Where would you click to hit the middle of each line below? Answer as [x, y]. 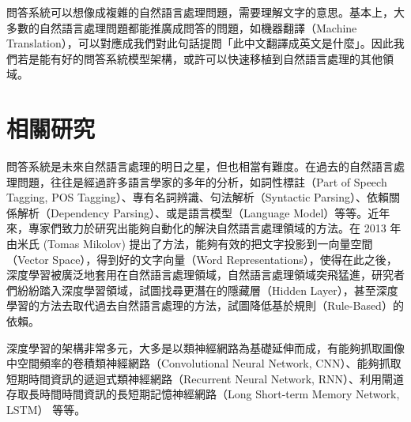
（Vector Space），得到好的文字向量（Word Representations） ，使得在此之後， [202, 259]
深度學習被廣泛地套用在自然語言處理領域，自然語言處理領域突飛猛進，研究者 [205, 275]
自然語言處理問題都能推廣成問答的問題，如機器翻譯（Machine [198, 27]
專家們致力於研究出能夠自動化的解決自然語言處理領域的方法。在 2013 [207, 228]
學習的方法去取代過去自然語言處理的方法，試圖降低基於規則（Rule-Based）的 [205, 305]
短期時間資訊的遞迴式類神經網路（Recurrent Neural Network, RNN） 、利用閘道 [205, 378]
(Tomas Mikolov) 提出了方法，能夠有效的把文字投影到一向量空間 [208, 244]
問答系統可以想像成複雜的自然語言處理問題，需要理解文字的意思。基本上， [200, 12]
